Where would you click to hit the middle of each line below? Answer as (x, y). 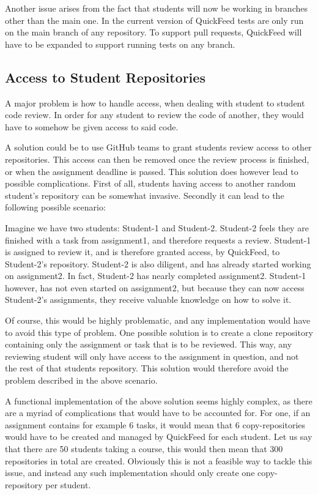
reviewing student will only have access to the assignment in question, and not (152, 356)
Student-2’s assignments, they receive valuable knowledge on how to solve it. (148, 300)
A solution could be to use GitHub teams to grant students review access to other (158, 147)
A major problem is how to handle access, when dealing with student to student (155, 102)
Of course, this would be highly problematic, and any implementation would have (158, 320)
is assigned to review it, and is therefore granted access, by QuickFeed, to (142, 252)
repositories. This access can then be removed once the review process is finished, (157, 159)
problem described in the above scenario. (81, 380)
